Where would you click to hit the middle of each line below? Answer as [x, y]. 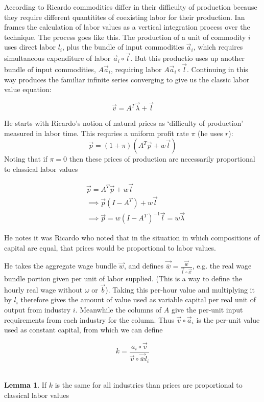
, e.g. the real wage [222, 266]
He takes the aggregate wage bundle [61, 266]
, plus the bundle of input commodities [123, 47]
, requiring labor [136, 69]
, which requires [218, 47]
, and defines [143, 266]
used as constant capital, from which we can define [83, 330]
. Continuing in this [217, 69]
